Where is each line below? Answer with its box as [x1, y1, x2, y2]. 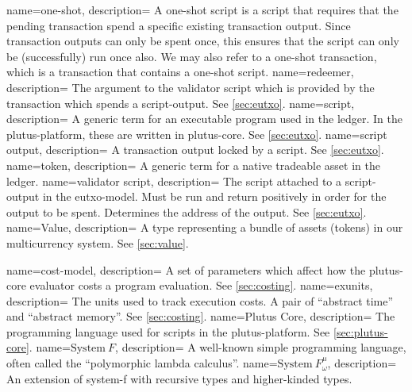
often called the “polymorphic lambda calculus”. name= [6, 355, 278, 371]
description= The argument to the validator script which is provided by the [6, 79, 375, 95]
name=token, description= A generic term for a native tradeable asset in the [6, 156, 380, 173]
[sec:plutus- [333, 323, 388, 340]
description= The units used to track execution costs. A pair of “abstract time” [6, 292, 394, 309]
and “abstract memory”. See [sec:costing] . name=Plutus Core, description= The [6, 308, 395, 325]
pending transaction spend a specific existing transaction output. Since [6, 17, 351, 33]
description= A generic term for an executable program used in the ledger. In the [6, 110, 402, 127]
